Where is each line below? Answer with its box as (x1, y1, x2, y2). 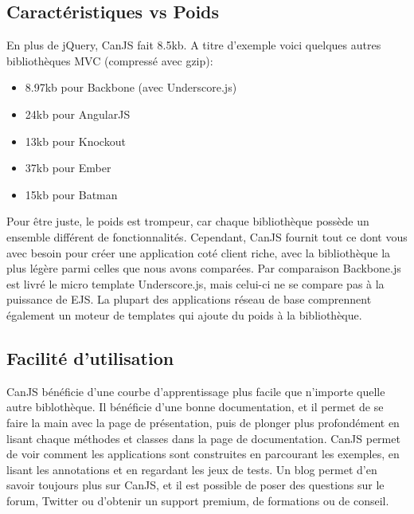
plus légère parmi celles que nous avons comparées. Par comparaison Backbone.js (6, 260, 401, 277)
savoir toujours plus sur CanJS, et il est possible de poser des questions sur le (6, 477, 385, 493)
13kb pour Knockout (25, 132, 126, 149)
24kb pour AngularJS (25, 105, 131, 122)
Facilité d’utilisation (6, 345, 174, 370)
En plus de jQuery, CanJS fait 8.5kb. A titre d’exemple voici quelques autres (6, 37, 381, 53)
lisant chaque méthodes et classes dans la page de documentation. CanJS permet (6, 430, 400, 446)
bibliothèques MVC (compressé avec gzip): (6, 52, 213, 69)
